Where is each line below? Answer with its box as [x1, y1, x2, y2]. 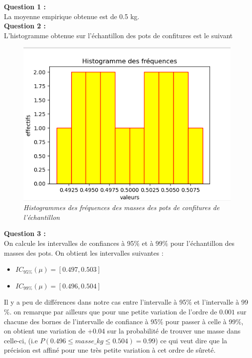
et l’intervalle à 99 [194, 297, 249, 307]
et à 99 [142, 238, 163, 248]
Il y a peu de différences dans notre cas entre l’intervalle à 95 [4, 297, 187, 307]
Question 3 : [4, 228, 46, 239]
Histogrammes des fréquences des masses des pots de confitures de [23, 202, 220, 213]
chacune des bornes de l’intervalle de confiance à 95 [4, 316, 158, 326]
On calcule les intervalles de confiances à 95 [4, 238, 134, 248]
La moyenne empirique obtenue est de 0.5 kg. [4, 11, 140, 21]
